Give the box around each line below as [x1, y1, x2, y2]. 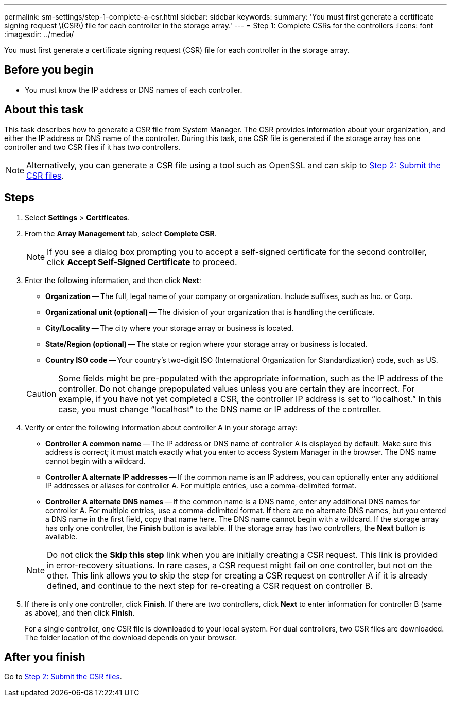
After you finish [4, 650, 85, 663]
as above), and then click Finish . [25, 608, 135, 617]
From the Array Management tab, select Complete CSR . [25, 229, 217, 238]
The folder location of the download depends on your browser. [25, 633, 237, 642]
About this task [4, 103, 84, 116]
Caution [26, 388, 57, 399]
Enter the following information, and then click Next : [25, 275, 201, 285]
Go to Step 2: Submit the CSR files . [4, 672, 122, 681]
